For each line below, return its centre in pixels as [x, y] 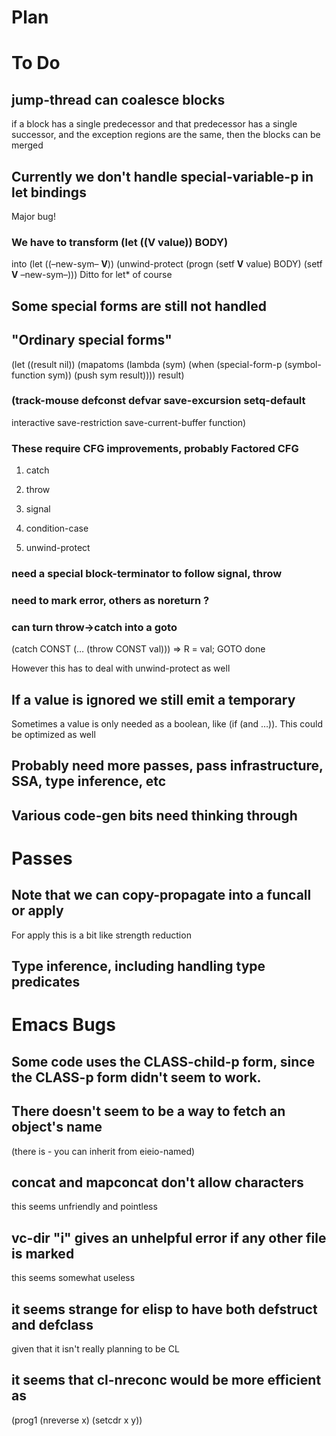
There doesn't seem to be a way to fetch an [148, 1111]
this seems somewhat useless [73, 1278]
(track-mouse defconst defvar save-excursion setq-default [158, 401]
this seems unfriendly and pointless [84, 1207]
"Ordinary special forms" [92, 340]
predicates [46, 982]
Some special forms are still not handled [139, 306]
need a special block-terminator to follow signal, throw [147, 574]
